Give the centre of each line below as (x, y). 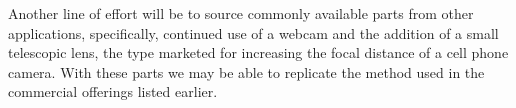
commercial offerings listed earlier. (113, 91)
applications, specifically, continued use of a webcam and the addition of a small (253, 32)
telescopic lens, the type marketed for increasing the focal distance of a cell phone (258, 52)
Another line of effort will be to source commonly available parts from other (241, 13)
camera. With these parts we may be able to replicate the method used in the (246, 71)
